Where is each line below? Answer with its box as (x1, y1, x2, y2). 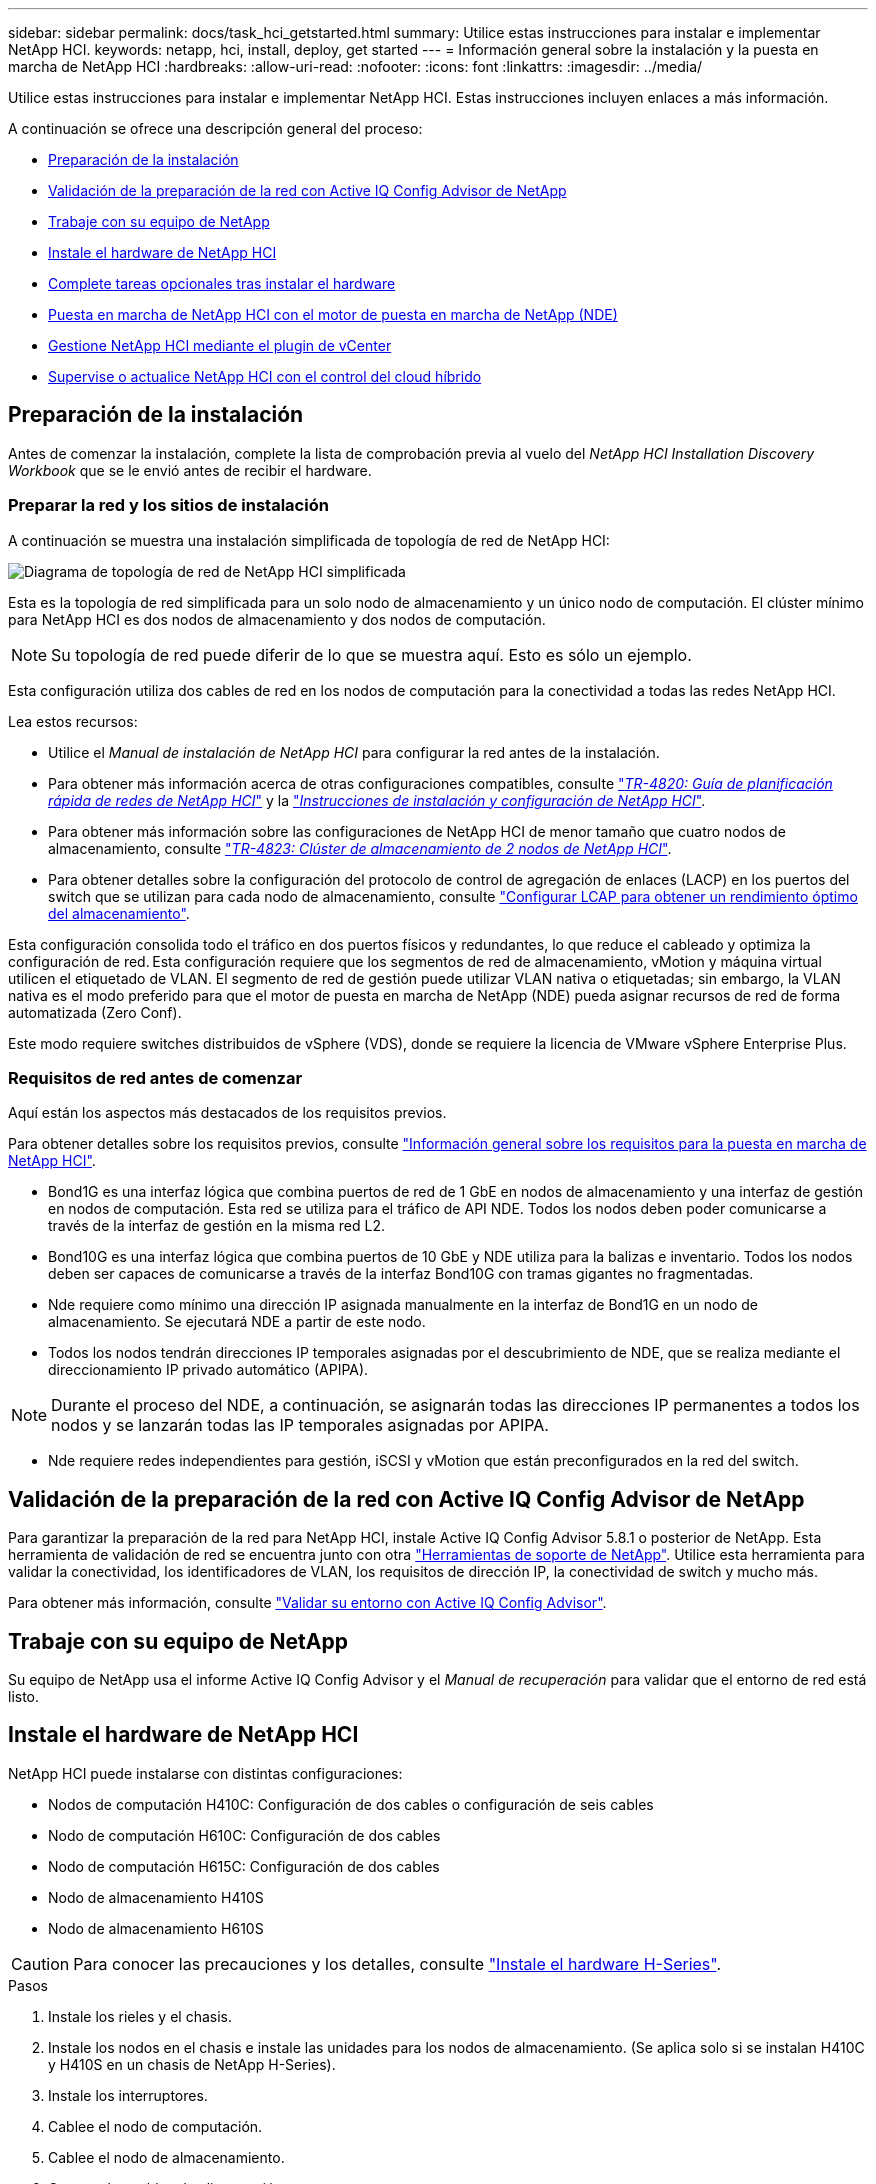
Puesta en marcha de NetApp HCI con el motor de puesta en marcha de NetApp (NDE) (48, 306, 618, 323)
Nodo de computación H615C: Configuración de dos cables (48, 1857, 440, 1875)
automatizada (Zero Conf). (8, 1003, 182, 1021)
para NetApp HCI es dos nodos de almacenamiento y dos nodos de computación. (8, 610, 546, 628)
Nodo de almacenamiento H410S (48, 1888, 264, 1906)
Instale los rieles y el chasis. (48, 2007, 233, 2025)
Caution (11, 1953, 70, 1974)
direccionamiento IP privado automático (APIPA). (48, 1361, 369, 1379)
